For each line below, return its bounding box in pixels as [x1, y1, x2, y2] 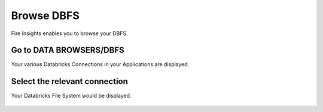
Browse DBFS [11, 9, 80, 22]
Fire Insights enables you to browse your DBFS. [11, 30, 128, 37]
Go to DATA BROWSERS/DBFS [11, 45, 125, 55]
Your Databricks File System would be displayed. [11, 92, 132, 99]
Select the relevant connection [11, 76, 129, 86]
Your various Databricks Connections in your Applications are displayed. [11, 61, 190, 68]
